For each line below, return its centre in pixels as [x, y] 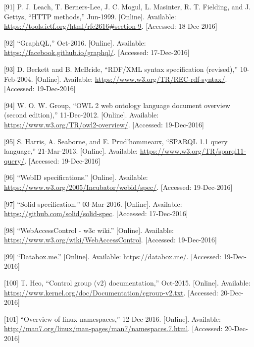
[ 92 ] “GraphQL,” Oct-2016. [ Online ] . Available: [75, 42]
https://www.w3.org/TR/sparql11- [193, 151]
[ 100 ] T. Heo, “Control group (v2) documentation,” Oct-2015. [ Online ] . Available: [127, 283]
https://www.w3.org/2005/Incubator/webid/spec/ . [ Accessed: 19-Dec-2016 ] [118, 187]
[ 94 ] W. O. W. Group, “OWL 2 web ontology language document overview [117, 105]
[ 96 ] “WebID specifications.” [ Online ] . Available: [76, 177]
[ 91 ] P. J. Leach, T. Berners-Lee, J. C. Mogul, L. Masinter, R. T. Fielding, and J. [127, 6]
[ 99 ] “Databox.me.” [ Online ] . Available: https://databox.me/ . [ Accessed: [113, 256]
